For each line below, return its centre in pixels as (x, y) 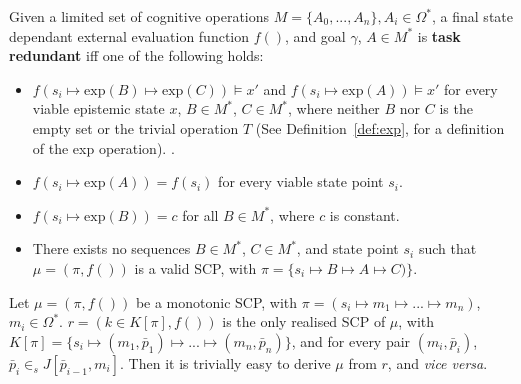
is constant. (364, 214)
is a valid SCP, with (195, 267)
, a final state (472, 16)
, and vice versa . (437, 362)
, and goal (315, 35)
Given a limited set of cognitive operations (139, 16)
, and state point (347, 248)
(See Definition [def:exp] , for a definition (380, 127)
